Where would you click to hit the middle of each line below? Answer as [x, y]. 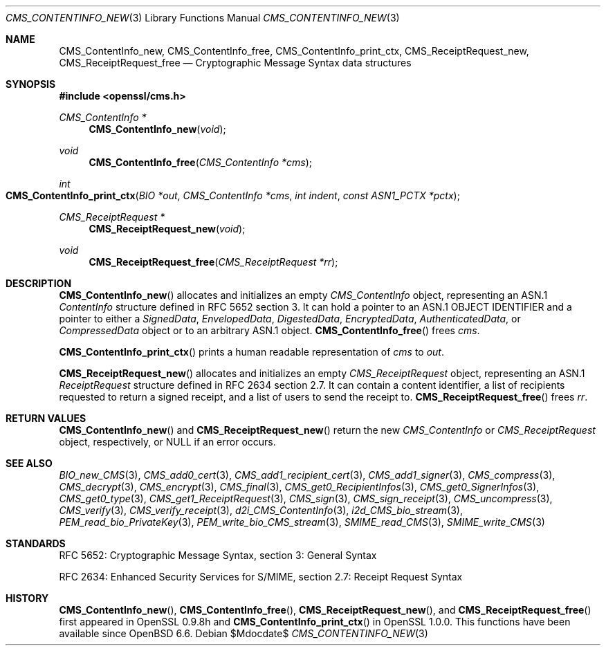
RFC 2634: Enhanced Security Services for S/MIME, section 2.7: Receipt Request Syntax [261, 577]
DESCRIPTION [39, 283]
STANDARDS [36, 543]
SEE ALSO [29, 463]
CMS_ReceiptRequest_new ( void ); [167, 229]
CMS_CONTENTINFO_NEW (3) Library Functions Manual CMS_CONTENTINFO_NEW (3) [203, 18]
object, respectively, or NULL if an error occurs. [167, 442]
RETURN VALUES [46, 418]
